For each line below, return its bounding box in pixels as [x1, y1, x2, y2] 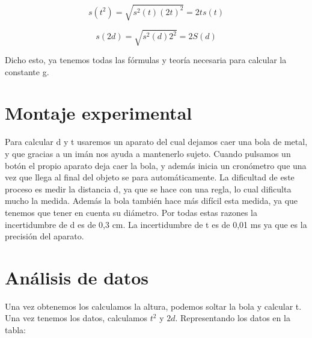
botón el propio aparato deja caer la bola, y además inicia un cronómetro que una [5, 159, 307, 171]
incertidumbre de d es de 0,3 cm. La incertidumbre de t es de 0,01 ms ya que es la [5, 218, 307, 230]
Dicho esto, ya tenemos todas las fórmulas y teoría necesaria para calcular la [5, 54, 287, 66]
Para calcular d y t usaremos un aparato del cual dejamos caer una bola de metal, [5, 135, 308, 148]
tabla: [5, 324, 26, 336]
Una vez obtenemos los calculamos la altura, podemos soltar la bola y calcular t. [5, 300, 302, 312]
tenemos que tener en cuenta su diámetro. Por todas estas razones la [5, 206, 257, 218]
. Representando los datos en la [175, 312, 290, 324]
